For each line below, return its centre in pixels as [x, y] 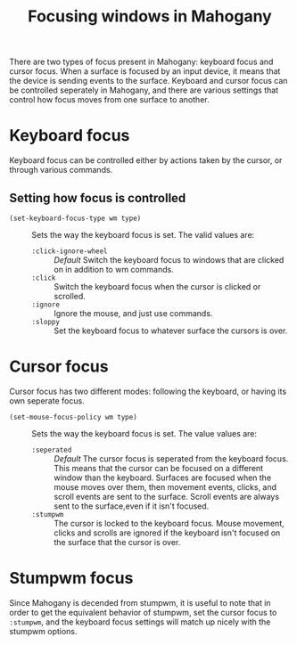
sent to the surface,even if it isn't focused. [132, 506]
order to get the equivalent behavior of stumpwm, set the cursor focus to [143, 612]
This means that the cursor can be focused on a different [159, 468]
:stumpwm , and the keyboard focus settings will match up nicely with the [140, 622]
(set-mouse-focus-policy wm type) [74, 417]
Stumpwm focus [71, 579]
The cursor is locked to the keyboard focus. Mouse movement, [169, 523]
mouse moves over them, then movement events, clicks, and [165, 486]
